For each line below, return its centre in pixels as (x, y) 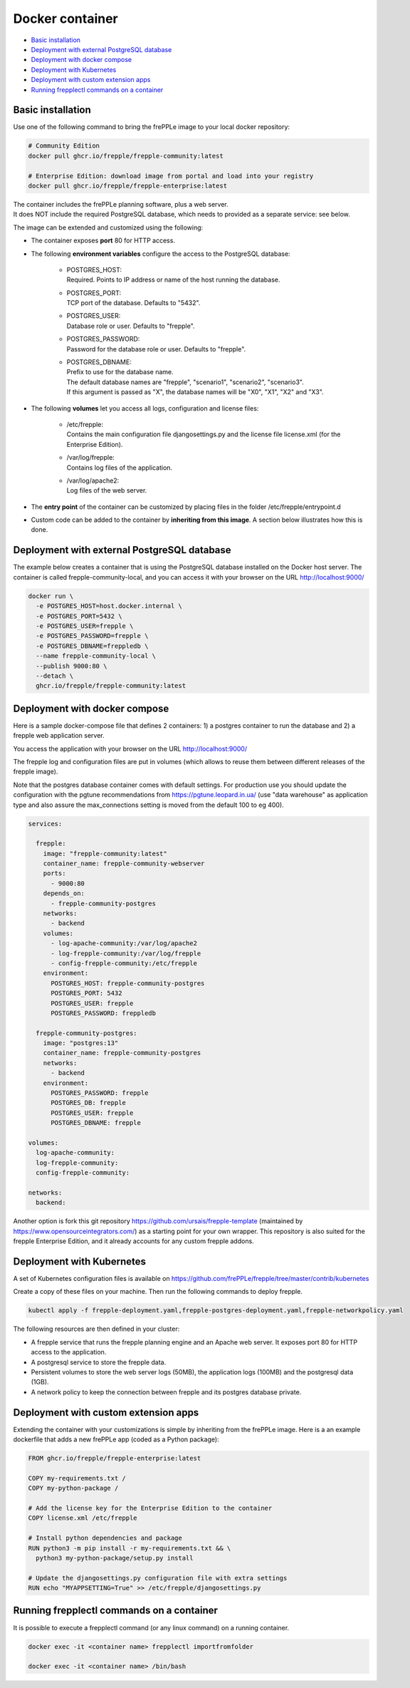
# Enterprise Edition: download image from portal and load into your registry (171, 176)
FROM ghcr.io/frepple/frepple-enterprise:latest (115, 1458)
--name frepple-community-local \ (96, 656)
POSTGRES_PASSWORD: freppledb (104, 1013)
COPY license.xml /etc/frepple (83, 1518)
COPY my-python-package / (73, 1488)
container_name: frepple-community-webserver (124, 864)
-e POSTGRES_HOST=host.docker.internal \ (109, 606)
